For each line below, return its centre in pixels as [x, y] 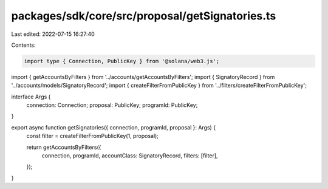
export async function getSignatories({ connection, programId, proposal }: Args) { [113, 127]
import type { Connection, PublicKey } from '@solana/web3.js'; [122, 61]
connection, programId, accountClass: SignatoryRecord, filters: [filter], [130, 156]
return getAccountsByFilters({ [64, 147]
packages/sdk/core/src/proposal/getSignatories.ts [144, 16]
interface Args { [31, 97]
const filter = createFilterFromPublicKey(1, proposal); [93, 136]
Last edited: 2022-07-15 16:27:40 [53, 34]
